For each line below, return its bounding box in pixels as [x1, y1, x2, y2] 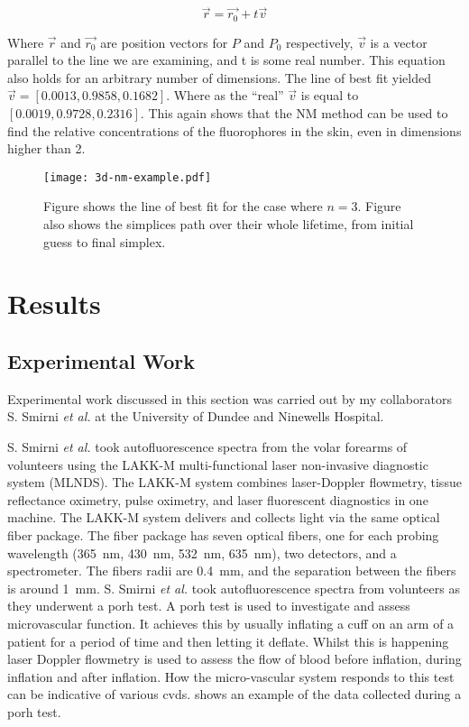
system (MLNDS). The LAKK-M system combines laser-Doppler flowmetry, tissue [7, 473, 462, 492]
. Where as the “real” [166, 86, 284, 105]
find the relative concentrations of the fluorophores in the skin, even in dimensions [7, 121, 462, 140]
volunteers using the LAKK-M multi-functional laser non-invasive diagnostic [7, 455, 428, 474]
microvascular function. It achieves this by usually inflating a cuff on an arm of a [7, 613, 455, 632]
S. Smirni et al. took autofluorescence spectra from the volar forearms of [7, 437, 408, 456]
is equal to [300, 86, 359, 105]
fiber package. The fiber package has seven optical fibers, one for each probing [7, 526, 439, 544]
